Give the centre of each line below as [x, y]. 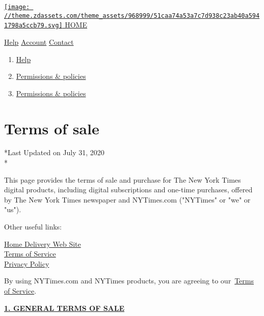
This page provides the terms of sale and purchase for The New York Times [123, 179]
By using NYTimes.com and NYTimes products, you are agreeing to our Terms [129, 281]
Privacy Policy [27, 263]
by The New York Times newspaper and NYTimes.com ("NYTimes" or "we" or [127, 199]
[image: [17, 7]
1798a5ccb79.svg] [33, 26]
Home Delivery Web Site [43, 243]
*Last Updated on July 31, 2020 [54, 152]
